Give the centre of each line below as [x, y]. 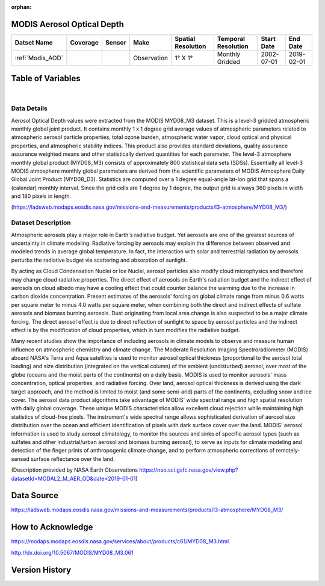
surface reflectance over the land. [73, 459]
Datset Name [34, 42]
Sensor [116, 42]
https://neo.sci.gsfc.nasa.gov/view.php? [189, 470]
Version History [41, 569]
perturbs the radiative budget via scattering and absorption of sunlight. [99, 260]
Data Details [29, 108]
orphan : [21, 7]
